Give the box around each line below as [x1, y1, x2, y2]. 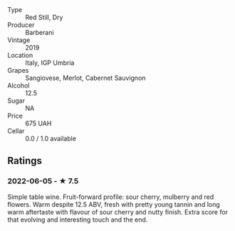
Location [7, 51, 33, 59]
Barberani [25, 29, 55, 36]
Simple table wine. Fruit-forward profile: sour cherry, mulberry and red [7, 192, 214, 201]
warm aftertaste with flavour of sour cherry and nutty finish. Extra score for [7, 207, 229, 216]
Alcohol [7, 81, 30, 90]
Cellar [7, 127, 25, 135]
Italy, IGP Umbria [25, 58, 75, 67]
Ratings [7, 155, 43, 167]
